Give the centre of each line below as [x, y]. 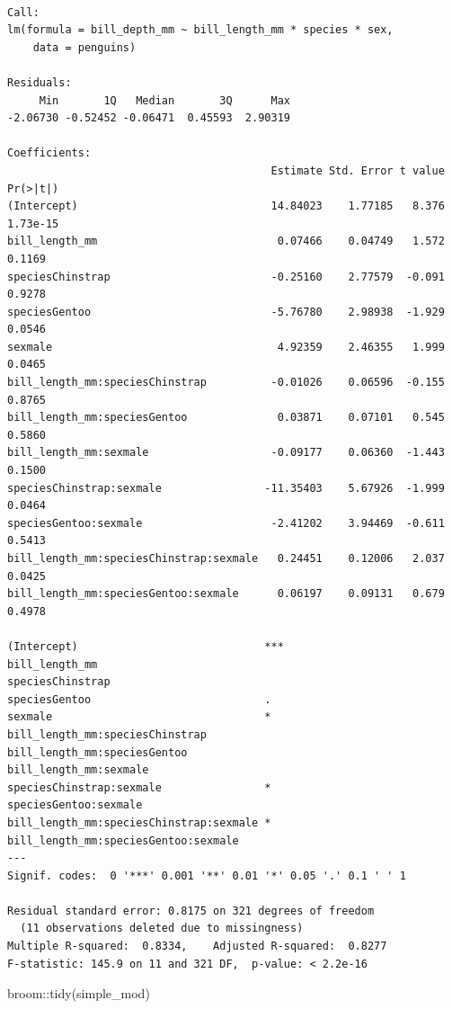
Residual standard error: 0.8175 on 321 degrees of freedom [191, 911]
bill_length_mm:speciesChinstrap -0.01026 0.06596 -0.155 [226, 383]
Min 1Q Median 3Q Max [164, 100]
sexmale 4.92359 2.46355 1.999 [226, 347]
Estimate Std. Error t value [358, 170]
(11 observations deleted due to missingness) [162, 929]
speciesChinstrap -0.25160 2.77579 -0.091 [226, 277]
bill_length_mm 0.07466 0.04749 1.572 [226, 241]
